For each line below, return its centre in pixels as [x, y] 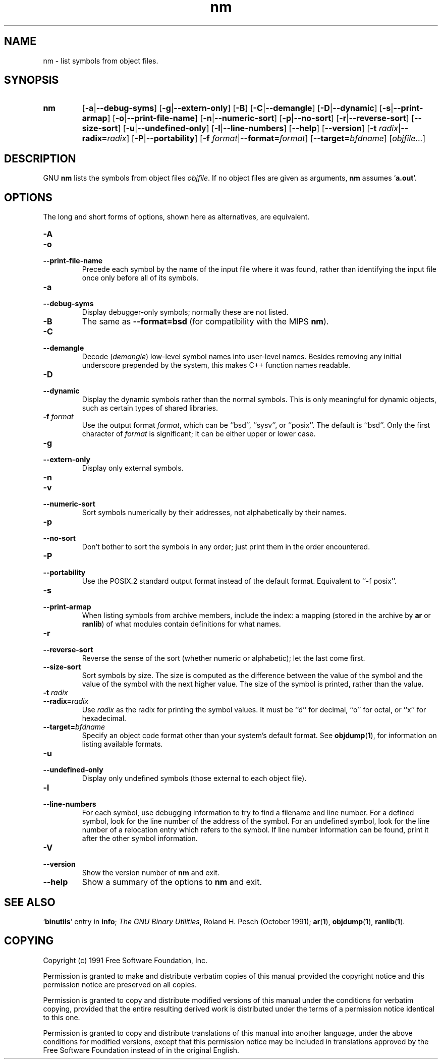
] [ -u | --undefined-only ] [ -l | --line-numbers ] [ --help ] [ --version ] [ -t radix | [259, 128]
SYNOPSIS [32, 80]
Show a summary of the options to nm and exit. [172, 882]
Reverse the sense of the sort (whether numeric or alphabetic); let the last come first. [224, 658]
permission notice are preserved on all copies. [120, 984]
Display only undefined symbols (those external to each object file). [194, 778]
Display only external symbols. [133, 468]
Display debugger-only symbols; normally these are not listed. [185, 312]
